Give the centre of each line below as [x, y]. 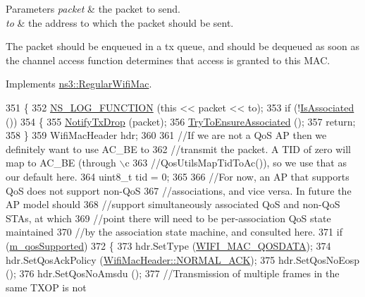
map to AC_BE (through [61, 163]
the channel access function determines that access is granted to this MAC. [168, 60]
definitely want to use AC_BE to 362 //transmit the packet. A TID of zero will [178, 148]
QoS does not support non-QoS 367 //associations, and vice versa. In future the [179, 190]
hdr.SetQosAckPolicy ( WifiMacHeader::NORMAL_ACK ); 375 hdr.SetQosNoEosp [183, 259]
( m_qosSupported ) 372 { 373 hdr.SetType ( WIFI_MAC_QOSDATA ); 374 [168, 245]
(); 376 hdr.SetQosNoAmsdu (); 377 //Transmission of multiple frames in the [173, 273]
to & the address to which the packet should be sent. [120, 22]
